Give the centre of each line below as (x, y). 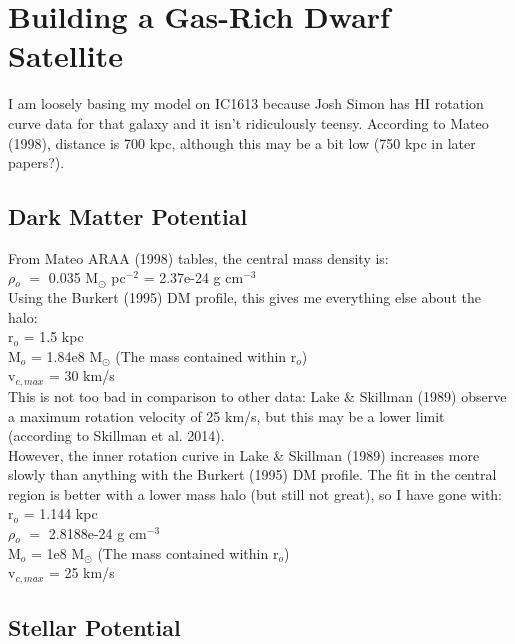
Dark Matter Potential (128, 216)
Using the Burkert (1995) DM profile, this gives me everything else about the (244, 297)
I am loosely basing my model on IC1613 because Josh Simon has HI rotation (246, 103)
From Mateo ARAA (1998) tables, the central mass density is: (198, 257)
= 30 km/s (81, 375)
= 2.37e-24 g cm (193, 277)
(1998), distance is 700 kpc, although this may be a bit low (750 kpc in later (242, 142)
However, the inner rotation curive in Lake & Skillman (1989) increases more (244, 454)
